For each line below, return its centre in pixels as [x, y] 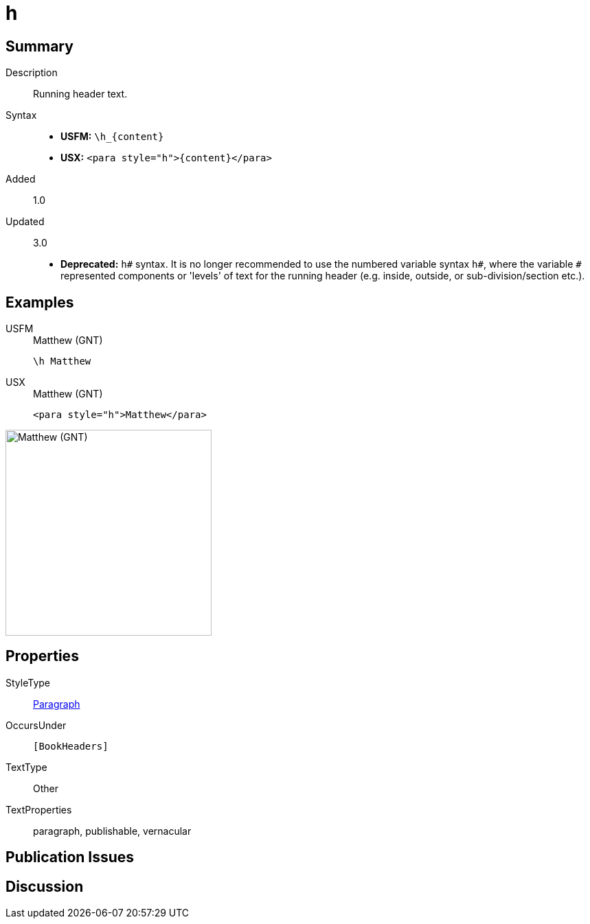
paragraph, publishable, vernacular [112, 831]
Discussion [45, 886]
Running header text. [80, 94]
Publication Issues [70, 857]
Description [32, 73]
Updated [25, 222]
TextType [26, 767]
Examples [40, 302]
